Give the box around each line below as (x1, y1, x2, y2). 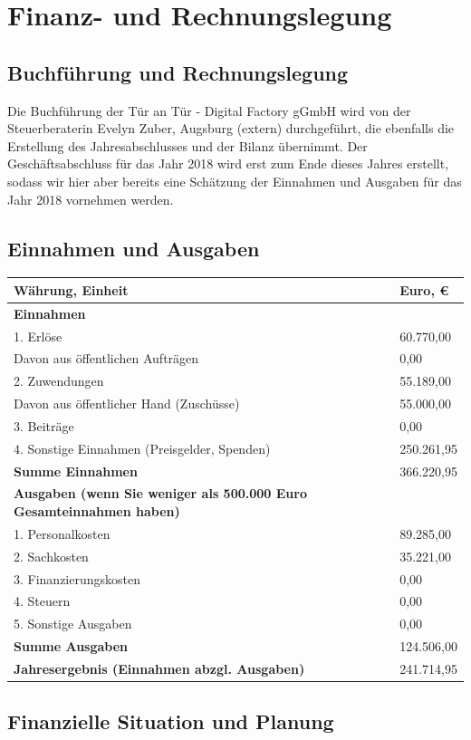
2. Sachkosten (14, 546, 89, 565)
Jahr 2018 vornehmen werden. (7, 189, 174, 208)
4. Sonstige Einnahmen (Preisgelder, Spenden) (14, 438, 271, 457)
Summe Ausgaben (14, 637, 129, 656)
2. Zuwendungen (14, 371, 104, 390)
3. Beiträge (14, 416, 74, 435)
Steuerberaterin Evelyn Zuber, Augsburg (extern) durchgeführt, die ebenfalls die (7, 119, 455, 138)
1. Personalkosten (14, 524, 111, 543)
